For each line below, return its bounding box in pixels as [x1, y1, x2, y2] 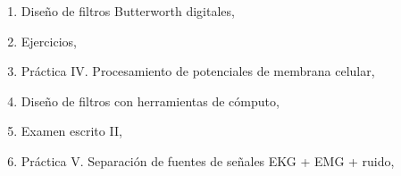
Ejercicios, [21, 31, 77, 50]
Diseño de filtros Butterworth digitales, [21, 2, 235, 20]
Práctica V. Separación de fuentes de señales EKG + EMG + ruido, [21, 151, 395, 170]
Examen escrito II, [21, 122, 122, 140]
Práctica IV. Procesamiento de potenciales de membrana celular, [21, 62, 375, 80]
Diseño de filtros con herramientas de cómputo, [21, 91, 280, 110]
